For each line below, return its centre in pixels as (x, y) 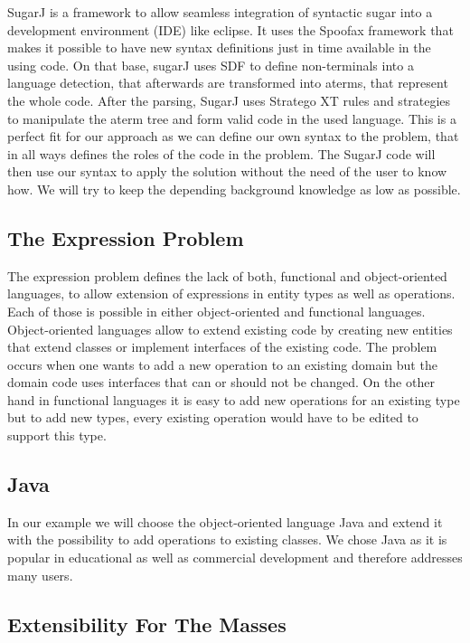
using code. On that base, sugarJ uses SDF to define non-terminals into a (211, 65)
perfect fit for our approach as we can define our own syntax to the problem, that (233, 136)
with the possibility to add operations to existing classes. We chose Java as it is (227, 539)
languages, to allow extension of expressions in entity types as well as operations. (231, 293)
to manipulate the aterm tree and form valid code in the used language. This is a (232, 118)
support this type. (57, 435)
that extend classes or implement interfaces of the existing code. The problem (222, 347)
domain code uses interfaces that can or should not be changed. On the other (221, 382)
